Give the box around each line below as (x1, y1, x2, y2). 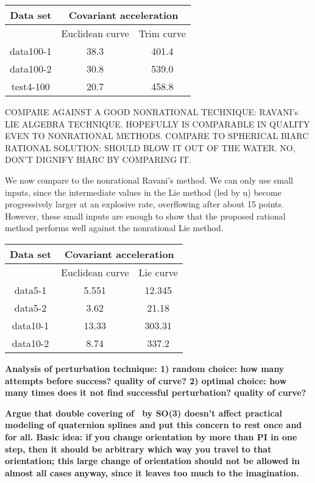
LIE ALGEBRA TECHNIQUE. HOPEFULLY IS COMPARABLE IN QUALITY (5, 117, 310, 130)
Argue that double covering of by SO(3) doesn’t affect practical (5, 406, 282, 419)
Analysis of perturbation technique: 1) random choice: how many (5, 362, 285, 374)
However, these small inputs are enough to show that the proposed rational (5, 209, 286, 222)
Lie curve (138, 265, 178, 279)
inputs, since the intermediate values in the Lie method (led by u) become (5, 185, 281, 198)
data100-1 (10, 44, 52, 58)
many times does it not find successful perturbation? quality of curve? (5, 386, 306, 399)
